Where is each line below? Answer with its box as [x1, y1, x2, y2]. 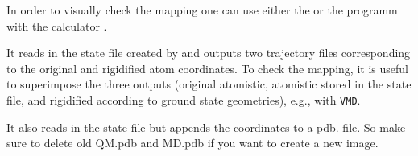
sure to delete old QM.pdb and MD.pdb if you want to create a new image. [6, 134, 379, 151]
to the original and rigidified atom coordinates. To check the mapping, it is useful [6, 60, 408, 76]
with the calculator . [6, 17, 107, 34]
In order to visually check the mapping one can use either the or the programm [6, 2, 398, 18]
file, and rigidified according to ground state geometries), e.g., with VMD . [6, 91, 361, 108]
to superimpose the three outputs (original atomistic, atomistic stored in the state [6, 76, 412, 92]
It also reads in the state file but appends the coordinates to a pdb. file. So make [6, 118, 406, 135]
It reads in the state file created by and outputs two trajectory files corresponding [6, 44, 411, 61]
